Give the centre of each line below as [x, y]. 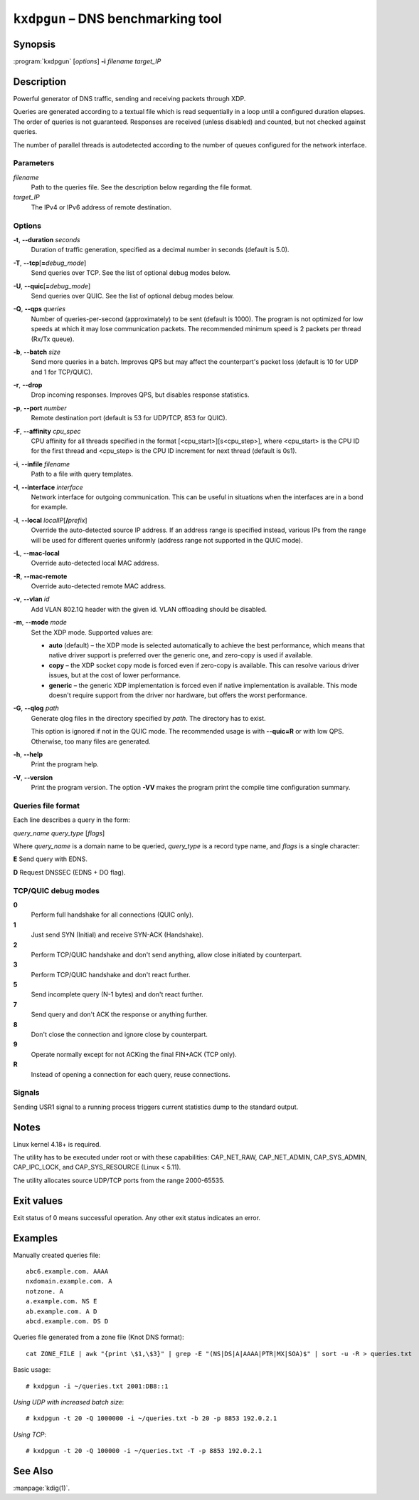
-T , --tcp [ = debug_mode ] [50, 263]
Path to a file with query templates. [82, 474]
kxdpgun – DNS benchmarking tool [117, 19]
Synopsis [35, 44]
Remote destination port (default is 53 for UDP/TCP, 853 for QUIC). [129, 418]
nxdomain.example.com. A [69, 1281]
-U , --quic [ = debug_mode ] [52, 286]
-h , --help [28, 754]
